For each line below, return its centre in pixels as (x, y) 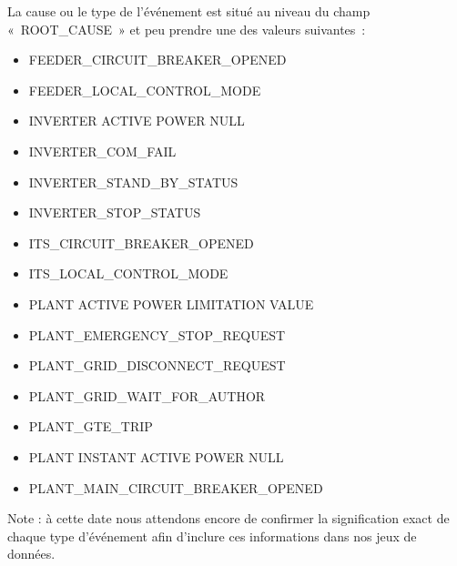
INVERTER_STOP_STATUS (115, 212)
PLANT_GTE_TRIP (91, 426)
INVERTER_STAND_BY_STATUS (133, 182)
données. (31, 554)
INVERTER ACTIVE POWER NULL (137, 121)
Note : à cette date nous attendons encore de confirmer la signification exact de (228, 518)
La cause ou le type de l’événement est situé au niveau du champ (189, 11)
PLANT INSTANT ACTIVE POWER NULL (156, 456)
